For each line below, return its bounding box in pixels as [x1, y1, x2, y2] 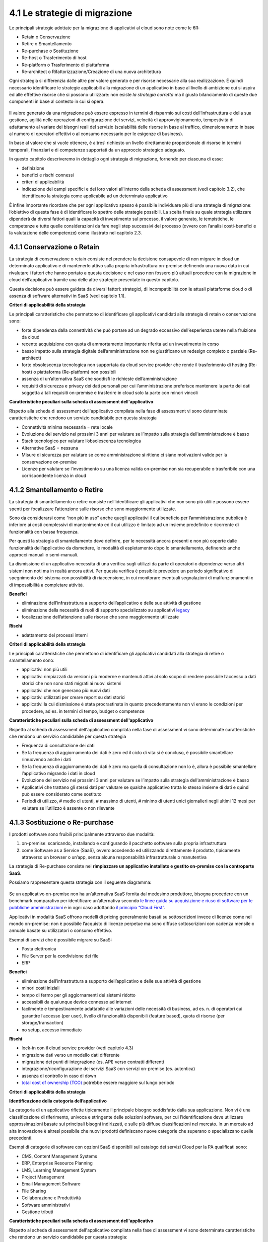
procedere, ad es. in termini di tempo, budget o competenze [21, 708, 145, 714]
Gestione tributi [21, 1209, 53, 1215]
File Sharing [21, 1188, 46, 1194]
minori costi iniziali [21, 985, 60, 991]
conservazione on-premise [21, 459, 77, 465]
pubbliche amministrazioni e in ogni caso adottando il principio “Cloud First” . [9, 905, 166, 911]
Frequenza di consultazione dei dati [21, 743, 95, 749]
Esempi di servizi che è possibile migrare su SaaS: [9, 936, 112, 942]
